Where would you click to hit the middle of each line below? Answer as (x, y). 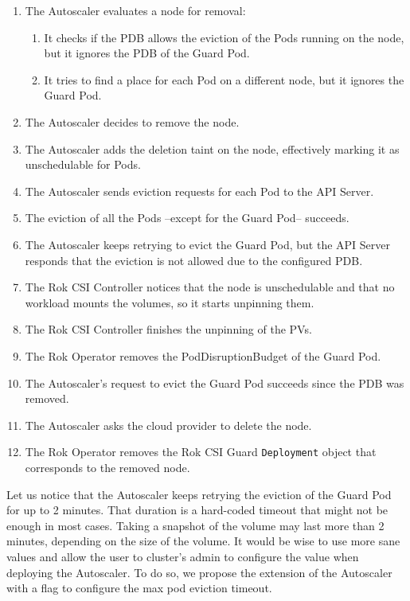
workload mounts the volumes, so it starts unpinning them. (170, 302)
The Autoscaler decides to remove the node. (132, 121)
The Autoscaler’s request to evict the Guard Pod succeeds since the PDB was (215, 382)
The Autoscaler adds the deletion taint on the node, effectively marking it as (212, 148)
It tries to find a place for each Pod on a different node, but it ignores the (224, 79)
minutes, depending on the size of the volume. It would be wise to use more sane (203, 541)
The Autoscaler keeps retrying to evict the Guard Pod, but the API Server (208, 244)
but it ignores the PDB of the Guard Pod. (147, 53)
